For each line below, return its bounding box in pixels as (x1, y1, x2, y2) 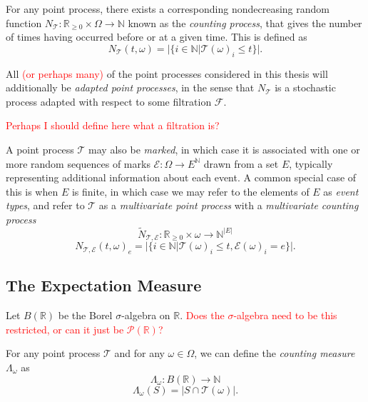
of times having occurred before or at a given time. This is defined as (6, 29, 307, 44)
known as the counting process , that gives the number (128, 15, 362, 30)
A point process (6, 141, 74, 156)
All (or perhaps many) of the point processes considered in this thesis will (6, 66, 328, 81)
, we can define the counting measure (194, 346, 355, 361)
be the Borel (58, 308, 113, 323)
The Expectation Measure (6, 274, 202, 296)
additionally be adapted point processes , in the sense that (6, 80, 255, 95)
